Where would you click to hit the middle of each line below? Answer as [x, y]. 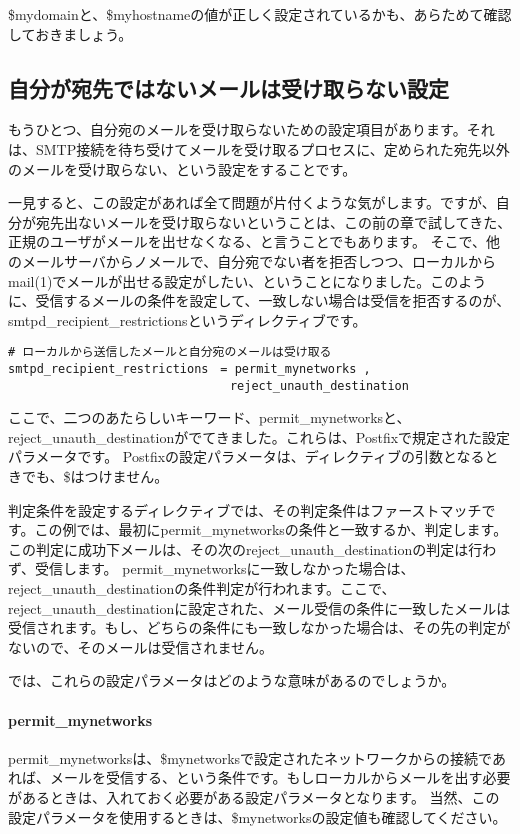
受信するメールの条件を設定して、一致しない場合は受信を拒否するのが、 [273, 300]
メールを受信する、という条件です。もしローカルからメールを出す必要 [280, 777]
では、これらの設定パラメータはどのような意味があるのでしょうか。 [232, 680]
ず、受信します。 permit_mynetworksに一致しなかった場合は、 [211, 568]
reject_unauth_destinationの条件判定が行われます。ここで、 [202, 588]
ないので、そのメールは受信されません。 [141, 646]
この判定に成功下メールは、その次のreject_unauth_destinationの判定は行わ [252, 548]
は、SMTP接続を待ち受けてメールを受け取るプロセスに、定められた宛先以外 [259, 148]
